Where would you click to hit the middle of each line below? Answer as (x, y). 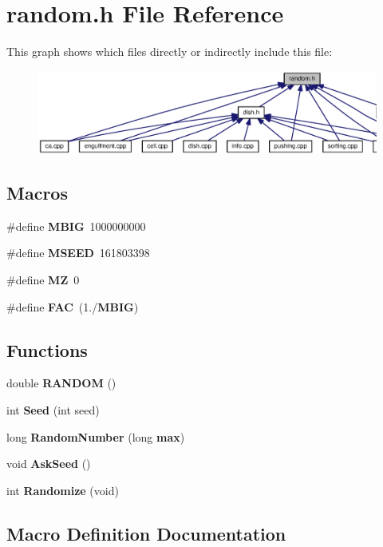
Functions (47, 349)
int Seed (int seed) (53, 410)
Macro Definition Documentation (146, 533)
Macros (37, 193)
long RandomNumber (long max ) (96, 436)
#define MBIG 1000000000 (76, 226)
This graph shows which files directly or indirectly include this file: (170, 52)
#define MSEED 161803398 (78, 253)
